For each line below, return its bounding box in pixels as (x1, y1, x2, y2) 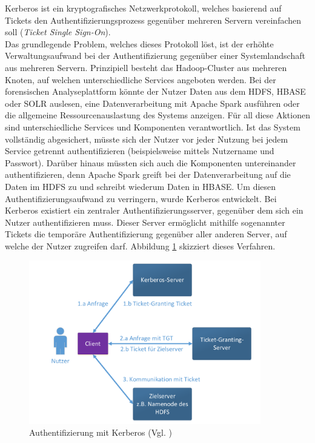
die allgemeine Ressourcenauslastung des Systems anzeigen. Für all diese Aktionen (5, 109, 310, 121)
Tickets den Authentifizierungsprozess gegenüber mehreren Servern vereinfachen (5, 13, 302, 26)
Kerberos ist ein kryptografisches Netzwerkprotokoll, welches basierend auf (5, 2, 282, 14)
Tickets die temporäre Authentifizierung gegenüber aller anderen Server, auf (5, 228, 287, 240)
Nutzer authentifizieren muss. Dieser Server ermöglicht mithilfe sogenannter (5, 215, 285, 228)
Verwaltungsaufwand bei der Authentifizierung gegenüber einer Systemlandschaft (5, 49, 305, 62)
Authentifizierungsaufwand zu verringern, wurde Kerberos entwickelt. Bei (5, 192, 277, 205)
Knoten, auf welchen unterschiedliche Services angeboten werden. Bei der (5, 73, 276, 86)
